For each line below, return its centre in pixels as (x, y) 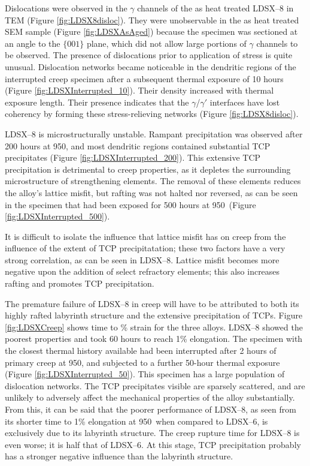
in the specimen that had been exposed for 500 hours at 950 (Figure (130, 204)
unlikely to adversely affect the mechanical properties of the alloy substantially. (150, 397)
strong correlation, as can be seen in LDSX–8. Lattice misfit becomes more (142, 259)
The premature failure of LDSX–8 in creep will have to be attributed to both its (152, 303)
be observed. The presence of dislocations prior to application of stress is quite (149, 55)
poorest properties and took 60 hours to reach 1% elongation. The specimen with (154, 339)
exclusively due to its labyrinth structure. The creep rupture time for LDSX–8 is (152, 433)
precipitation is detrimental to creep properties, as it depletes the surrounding (148, 169)
